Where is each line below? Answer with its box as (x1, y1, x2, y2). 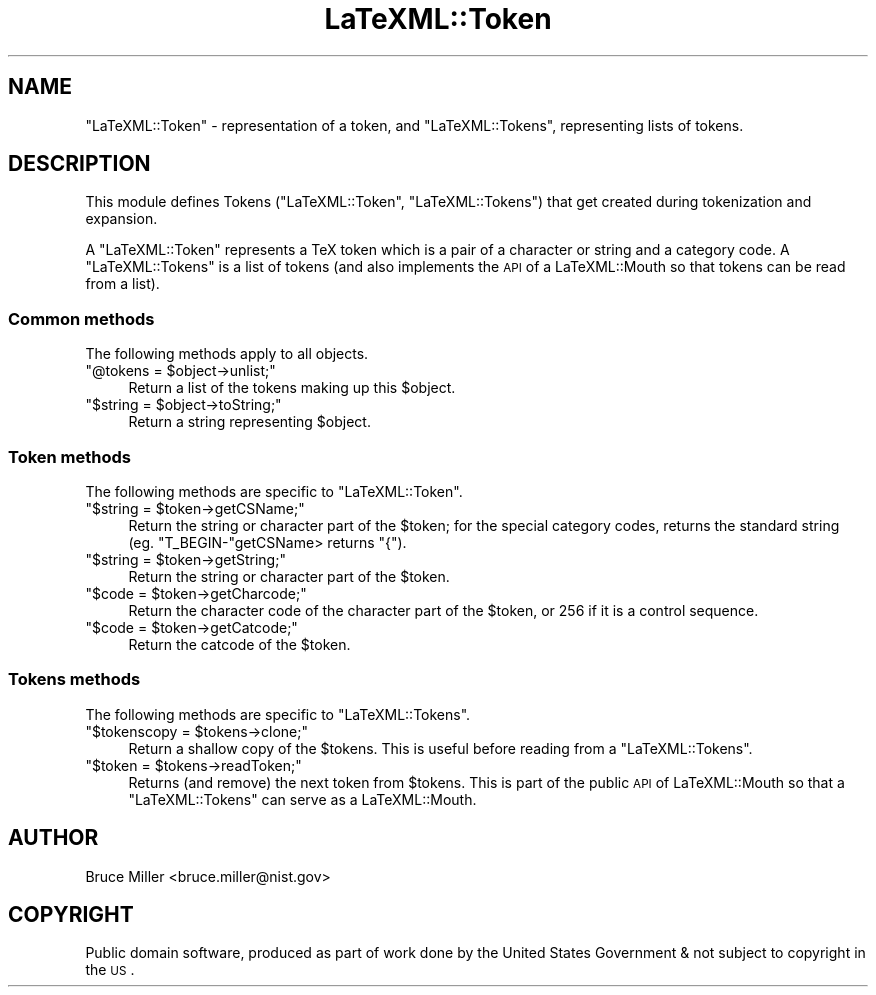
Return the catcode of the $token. (128, 635, 351, 653)
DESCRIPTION (8, 151, 151, 177)
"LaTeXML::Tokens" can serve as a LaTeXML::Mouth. (128, 790, 477, 808)
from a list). (85, 275, 160, 293)
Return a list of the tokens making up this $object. (128, 379, 456, 397)
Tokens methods (8, 669, 141, 690)
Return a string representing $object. (128, 413, 371, 431)
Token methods (8, 446, 131, 467)
